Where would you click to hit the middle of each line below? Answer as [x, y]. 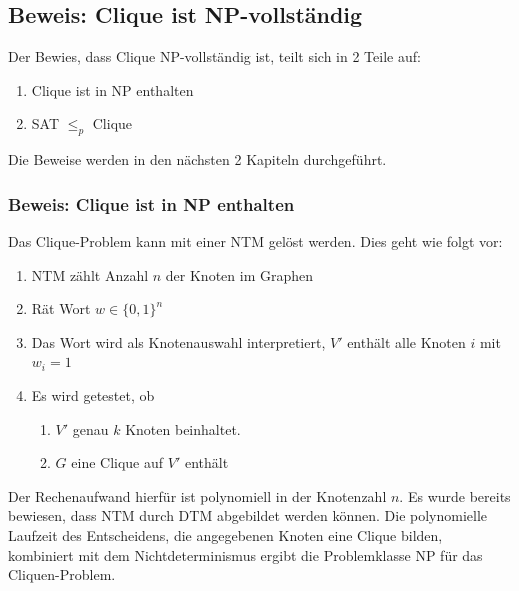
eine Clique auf [117, 462]
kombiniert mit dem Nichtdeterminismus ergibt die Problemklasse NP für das [245, 554]
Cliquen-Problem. [62, 574]
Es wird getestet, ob [93, 394]
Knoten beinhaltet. [183, 428]
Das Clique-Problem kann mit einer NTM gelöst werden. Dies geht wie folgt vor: [255, 241]
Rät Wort [61, 308]
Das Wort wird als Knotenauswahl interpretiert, [178, 341]
